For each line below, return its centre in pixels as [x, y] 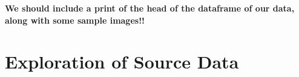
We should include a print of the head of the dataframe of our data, [150, 8]
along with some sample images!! [75, 20]
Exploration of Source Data [122, 62]
